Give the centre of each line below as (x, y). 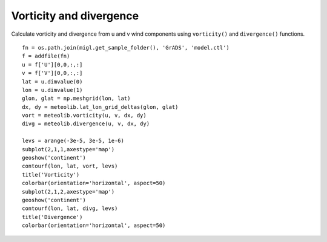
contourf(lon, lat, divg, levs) (70, 208)
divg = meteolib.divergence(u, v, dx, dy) (86, 124)
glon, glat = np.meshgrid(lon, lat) (76, 99)
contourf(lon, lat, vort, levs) (70, 166)
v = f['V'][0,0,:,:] (52, 73)
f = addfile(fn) (46, 56)
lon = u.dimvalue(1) (52, 90)
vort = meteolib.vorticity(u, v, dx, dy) (84, 116)
